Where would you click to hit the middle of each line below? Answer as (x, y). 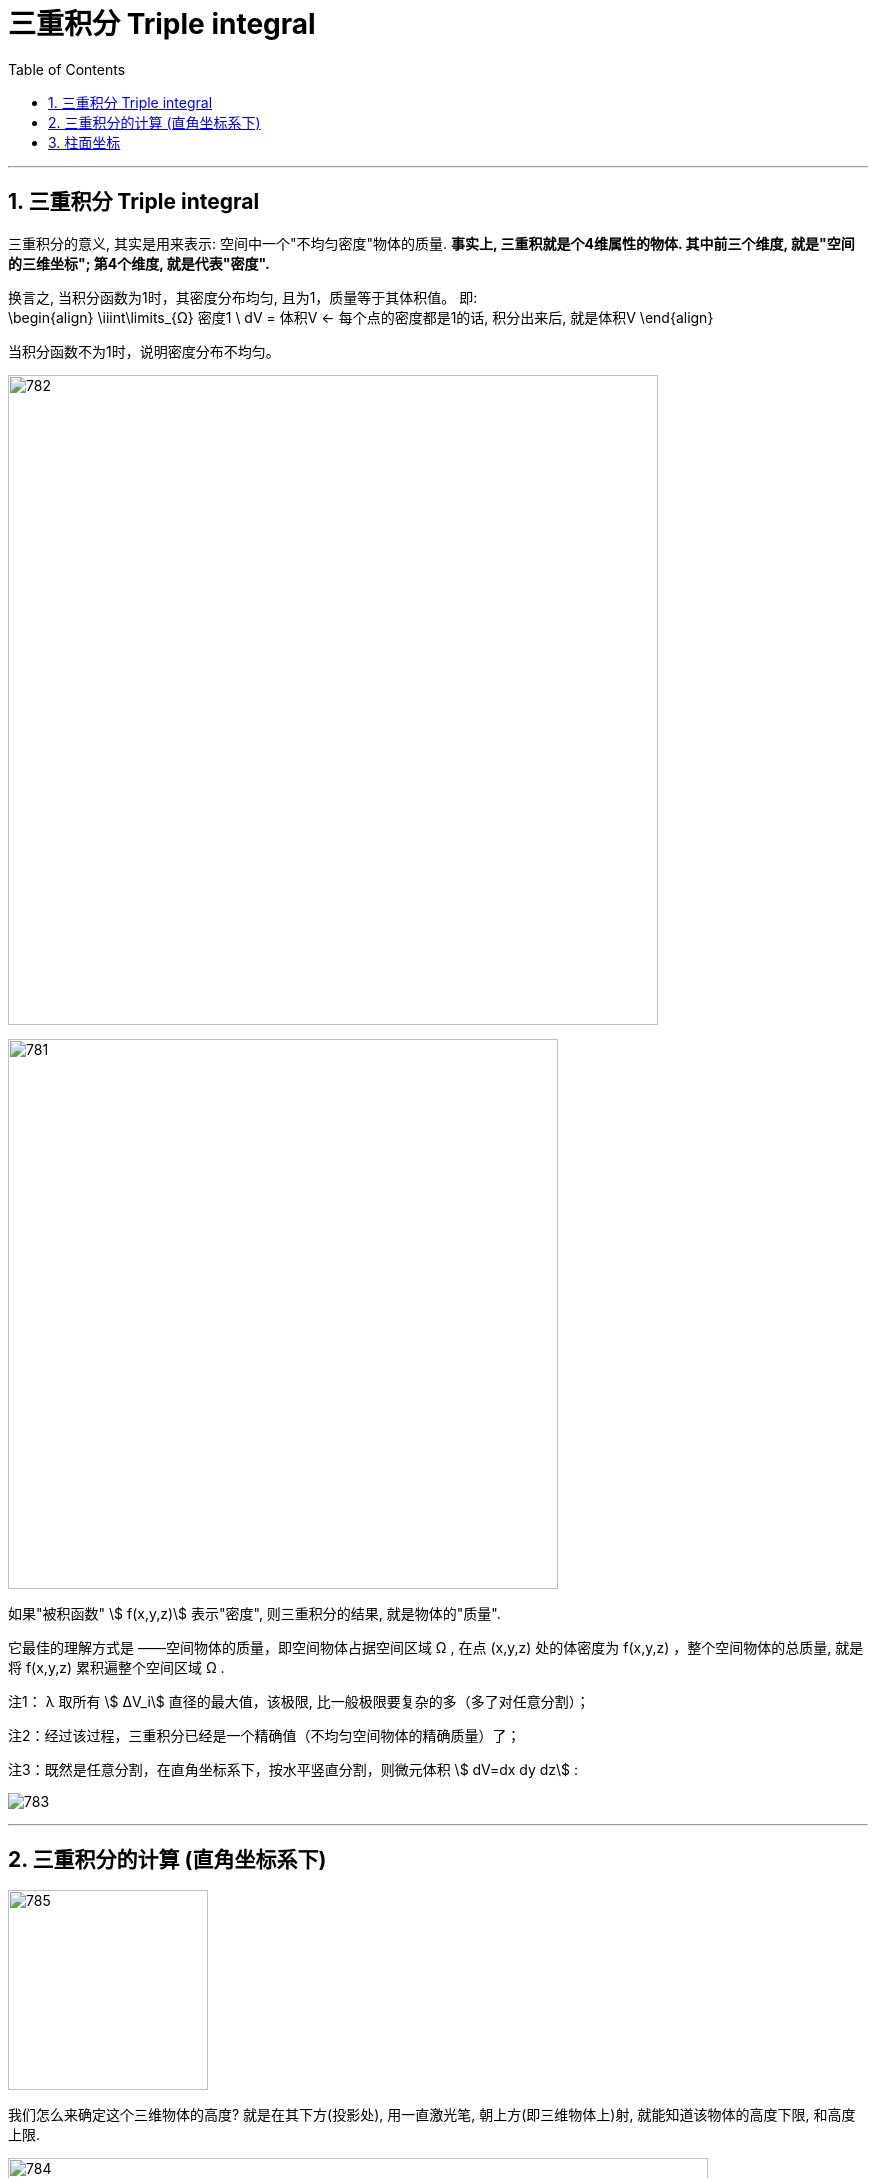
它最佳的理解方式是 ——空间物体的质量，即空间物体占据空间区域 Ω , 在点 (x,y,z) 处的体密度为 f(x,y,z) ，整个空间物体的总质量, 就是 (436, 1647)
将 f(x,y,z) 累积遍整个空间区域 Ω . (116, 1667)
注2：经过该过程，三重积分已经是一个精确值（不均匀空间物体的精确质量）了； (264, 1735)
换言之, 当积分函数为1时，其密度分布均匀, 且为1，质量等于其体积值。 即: (243, 297)
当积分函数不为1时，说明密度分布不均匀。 (144, 351)
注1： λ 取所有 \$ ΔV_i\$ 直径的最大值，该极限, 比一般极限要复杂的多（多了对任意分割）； (299, 1701)
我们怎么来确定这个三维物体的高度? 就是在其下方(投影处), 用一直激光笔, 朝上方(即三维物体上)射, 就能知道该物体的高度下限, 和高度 (432, 2115)
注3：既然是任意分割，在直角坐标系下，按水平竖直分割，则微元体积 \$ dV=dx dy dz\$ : (293, 1769)
